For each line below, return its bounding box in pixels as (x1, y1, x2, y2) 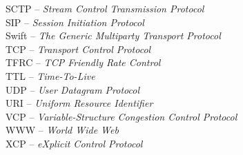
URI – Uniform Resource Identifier (6, 96, 153, 110)
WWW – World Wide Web (6, 123, 119, 137)
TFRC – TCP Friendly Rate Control (6, 55, 161, 70)
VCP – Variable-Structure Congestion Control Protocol (6, 109, 237, 123)
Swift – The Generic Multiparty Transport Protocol (6, 28, 221, 43)
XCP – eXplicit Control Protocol (6, 136, 143, 150)
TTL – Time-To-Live (6, 68, 95, 83)
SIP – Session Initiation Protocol (6, 14, 144, 29)
